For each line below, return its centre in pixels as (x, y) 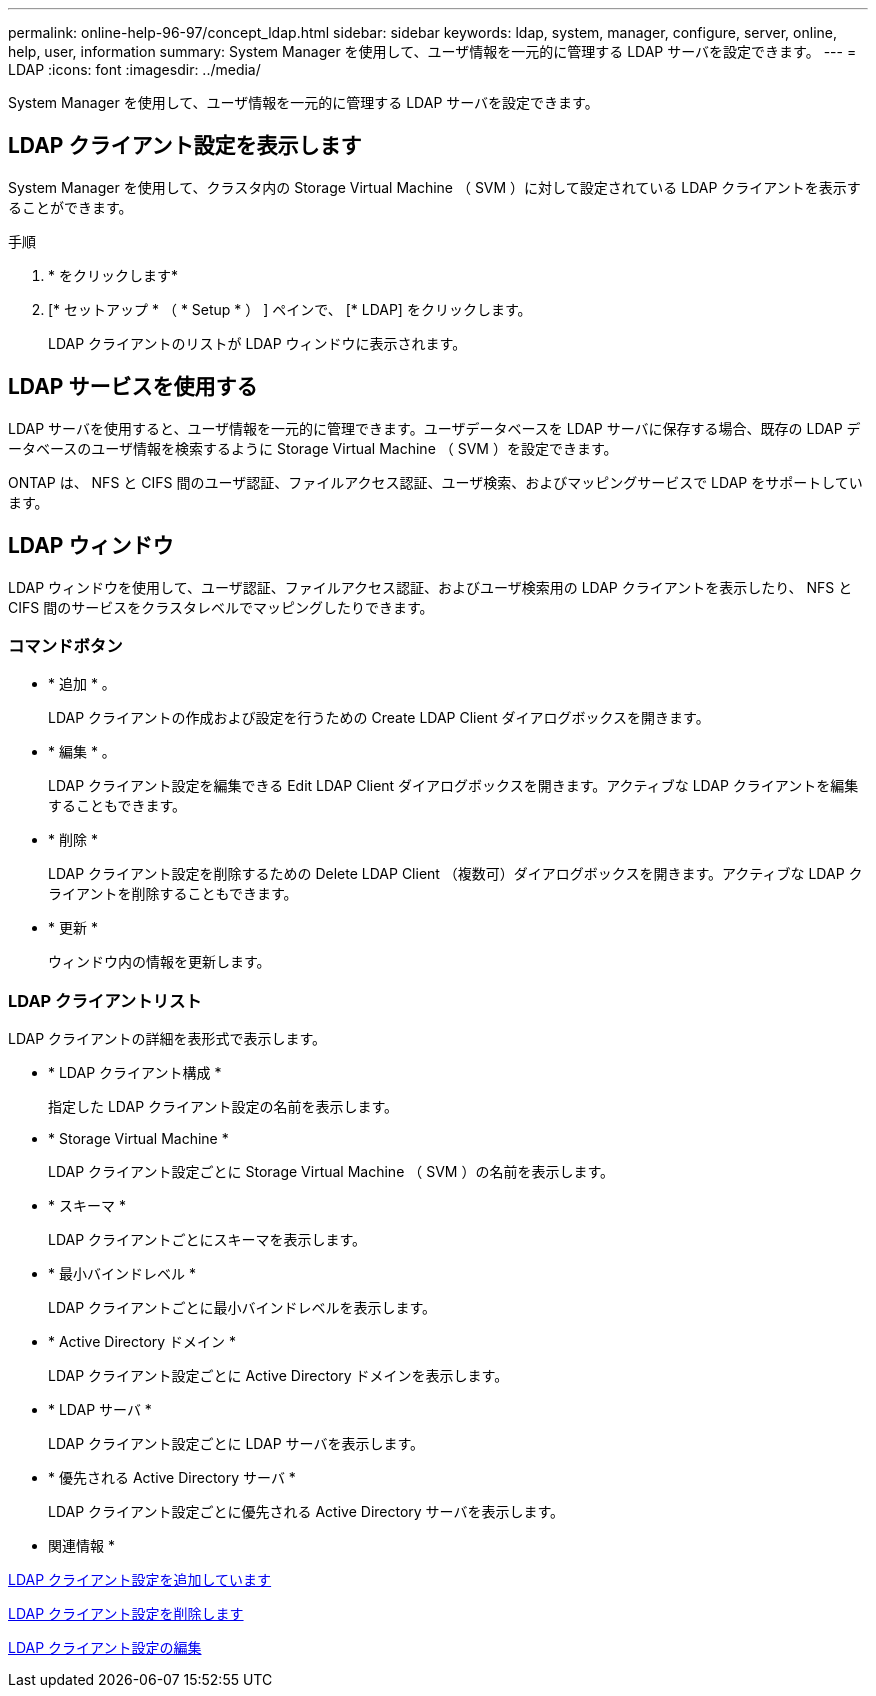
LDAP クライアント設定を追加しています (140, 1580)
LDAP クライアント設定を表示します (185, 146)
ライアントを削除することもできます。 (173, 894)
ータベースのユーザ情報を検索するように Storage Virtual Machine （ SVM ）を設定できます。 (313, 448)
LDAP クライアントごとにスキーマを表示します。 (207, 1240)
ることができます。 (70, 207)
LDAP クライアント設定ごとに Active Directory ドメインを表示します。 (278, 1376)
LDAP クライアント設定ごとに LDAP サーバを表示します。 (236, 1444)
